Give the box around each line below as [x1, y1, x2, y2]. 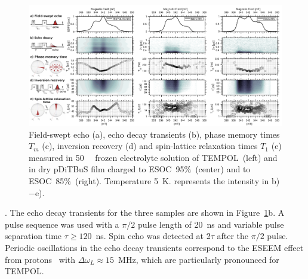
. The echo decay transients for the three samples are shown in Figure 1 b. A [5, 206, 285, 219]
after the [217, 230, 249, 242]
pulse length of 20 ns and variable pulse [137, 218, 284, 230]
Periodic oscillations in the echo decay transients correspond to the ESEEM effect [5, 241, 304, 254]
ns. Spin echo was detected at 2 [96, 230, 211, 242]
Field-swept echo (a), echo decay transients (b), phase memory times [29, 128, 280, 140]
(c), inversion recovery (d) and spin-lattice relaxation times [42, 139, 258, 152]
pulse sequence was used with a [5, 218, 119, 230]
